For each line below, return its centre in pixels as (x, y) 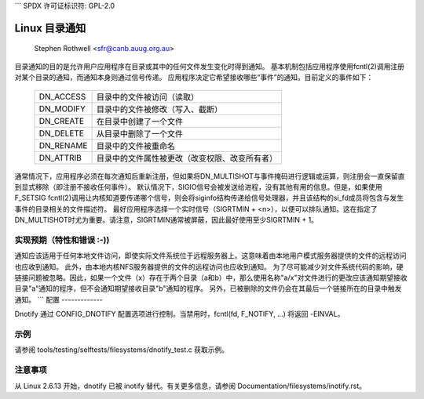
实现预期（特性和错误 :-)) (62, 240)
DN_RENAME (63, 145)
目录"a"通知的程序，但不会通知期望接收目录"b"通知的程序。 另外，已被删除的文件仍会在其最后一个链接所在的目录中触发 (208, 288)
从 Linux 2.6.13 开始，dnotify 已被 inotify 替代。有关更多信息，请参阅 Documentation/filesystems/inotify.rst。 (190, 386)
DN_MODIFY (62, 108)
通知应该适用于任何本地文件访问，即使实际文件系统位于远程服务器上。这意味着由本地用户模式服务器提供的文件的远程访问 (210, 256)
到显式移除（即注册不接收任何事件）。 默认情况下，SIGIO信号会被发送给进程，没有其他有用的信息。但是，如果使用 (198, 187)
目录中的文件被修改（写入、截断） (159, 109)
